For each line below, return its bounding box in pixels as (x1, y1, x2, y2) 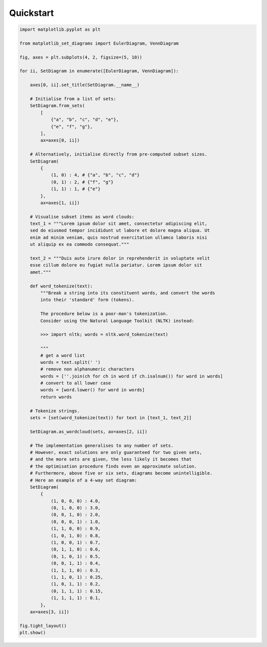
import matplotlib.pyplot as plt (19, 27, 101, 32)
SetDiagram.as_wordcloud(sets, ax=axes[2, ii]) (30, 429, 148, 434)
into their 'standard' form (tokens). (40, 297, 134, 303)
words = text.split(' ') (40, 359, 101, 365)
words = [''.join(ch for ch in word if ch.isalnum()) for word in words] (40, 373, 223, 379)
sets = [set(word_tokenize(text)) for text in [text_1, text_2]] (30, 415, 192, 421)
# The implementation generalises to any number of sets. (30, 442, 174, 448)
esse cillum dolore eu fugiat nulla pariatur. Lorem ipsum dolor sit (30, 263, 202, 268)
